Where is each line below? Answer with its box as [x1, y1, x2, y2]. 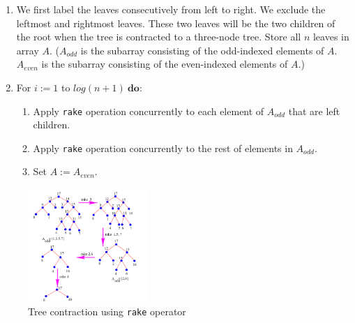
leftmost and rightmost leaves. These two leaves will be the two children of [16, 15, 335, 30]
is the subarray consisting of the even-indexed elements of [41, 57, 288, 71]
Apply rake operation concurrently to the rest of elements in [33, 140, 293, 155]
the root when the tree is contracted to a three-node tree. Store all [16, 29, 301, 44]
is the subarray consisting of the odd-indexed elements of [80, 43, 324, 57]
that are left [288, 103, 340, 118]
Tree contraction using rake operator [28, 304, 186, 319]
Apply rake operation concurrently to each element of [33, 103, 264, 118]
